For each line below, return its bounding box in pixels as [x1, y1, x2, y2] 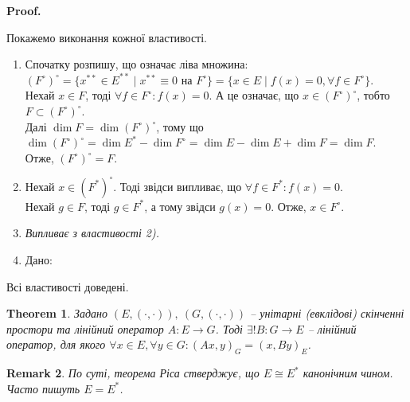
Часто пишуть [6, 380, 80, 396]
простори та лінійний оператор [6, 320, 164, 337]
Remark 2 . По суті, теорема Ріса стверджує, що [6, 365, 260, 381]
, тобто [357, 87, 390, 103]
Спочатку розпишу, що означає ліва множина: [25, 56, 248, 72]
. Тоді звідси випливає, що [113, 178, 242, 194]
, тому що [156, 118, 204, 135]
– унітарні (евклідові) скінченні [250, 305, 404, 322]
